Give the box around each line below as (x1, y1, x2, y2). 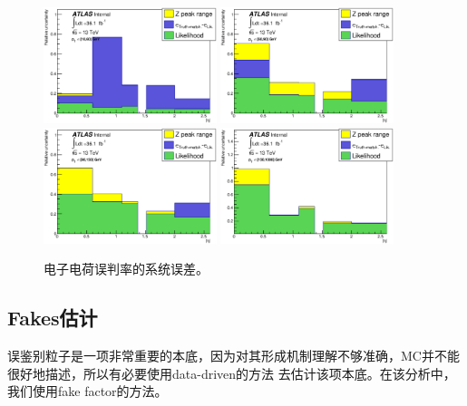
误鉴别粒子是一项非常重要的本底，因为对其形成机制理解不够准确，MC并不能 (7, 345, 460, 364)
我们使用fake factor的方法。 (7, 382, 168, 401)
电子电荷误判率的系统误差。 (44, 259, 209, 278)
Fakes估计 (7, 304, 98, 332)
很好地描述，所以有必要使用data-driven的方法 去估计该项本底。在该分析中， (7, 363, 456, 382)
